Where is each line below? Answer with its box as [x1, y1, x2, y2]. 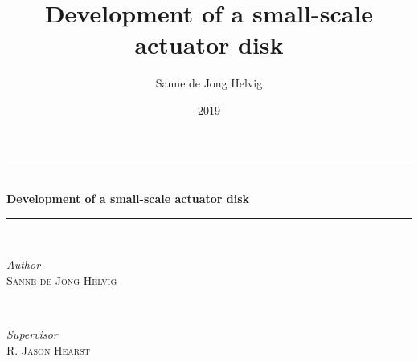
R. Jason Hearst [6, 341, 91, 358]
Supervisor [6, 326, 58, 343]
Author [6, 256, 41, 273]
